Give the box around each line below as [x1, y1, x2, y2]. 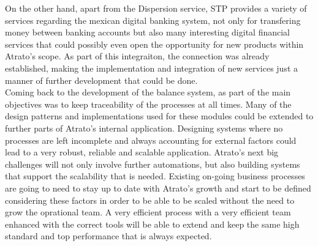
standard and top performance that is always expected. [5, 229, 212, 242]
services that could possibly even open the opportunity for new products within [5, 37, 304, 50]
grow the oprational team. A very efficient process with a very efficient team [5, 206, 291, 218]
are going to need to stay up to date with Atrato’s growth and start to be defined [5, 181, 311, 194]
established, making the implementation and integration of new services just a [5, 61, 298, 74]
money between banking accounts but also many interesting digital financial [5, 26, 290, 39]
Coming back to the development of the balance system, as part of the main [5, 86, 291, 99]
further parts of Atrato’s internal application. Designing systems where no [5, 121, 283, 134]
